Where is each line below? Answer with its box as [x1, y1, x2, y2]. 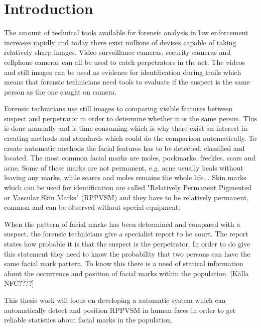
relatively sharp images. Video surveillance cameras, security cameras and [4, 47, 230, 57]
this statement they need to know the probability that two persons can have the [4, 248, 250, 259]
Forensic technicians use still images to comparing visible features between [4, 103, 233, 114]
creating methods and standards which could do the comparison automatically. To [4, 133, 257, 143]
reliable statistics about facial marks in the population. [4, 314, 173, 325]
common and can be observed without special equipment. [4, 202, 180, 212]
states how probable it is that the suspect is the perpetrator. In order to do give [4, 238, 250, 249]
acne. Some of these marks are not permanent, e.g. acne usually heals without [4, 162, 243, 173]
